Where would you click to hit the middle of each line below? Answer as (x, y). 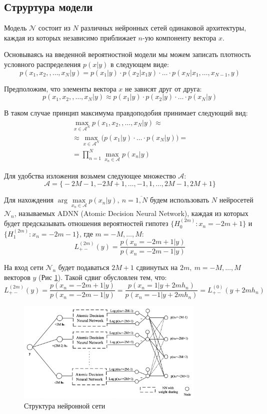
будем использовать (179, 200)
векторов (17, 277)
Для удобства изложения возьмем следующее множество (90, 175)
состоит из (54, 28)
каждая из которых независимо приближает (70, 37)
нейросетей (236, 200)
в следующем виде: (139, 64)
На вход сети (24, 267)
